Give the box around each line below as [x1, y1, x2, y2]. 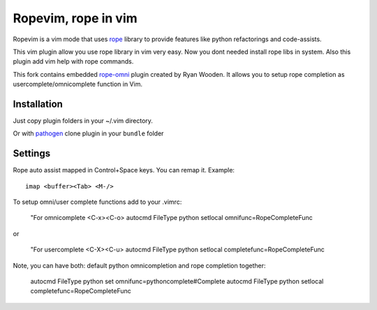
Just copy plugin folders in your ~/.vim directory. [13, 117, 154, 125]
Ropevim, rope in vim [13, 10, 138, 26]
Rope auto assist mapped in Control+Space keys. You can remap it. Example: [13, 166, 235, 175]
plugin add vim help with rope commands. [13, 57, 134, 66]
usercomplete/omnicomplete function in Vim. [13, 80, 143, 89]
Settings [13, 147, 51, 160]
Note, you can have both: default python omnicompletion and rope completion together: [13, 261, 266, 270]
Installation [13, 98, 63, 110]
